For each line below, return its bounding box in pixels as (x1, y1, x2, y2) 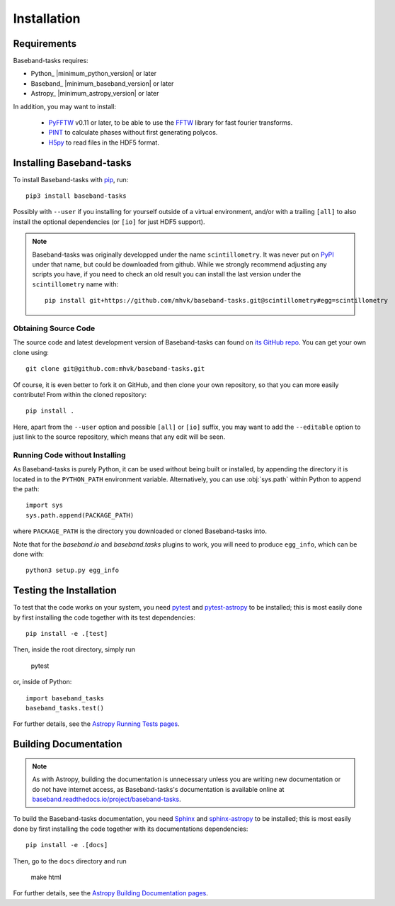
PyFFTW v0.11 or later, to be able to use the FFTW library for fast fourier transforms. (48, 118, 293, 127)
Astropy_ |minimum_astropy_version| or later (30, 89, 159, 98)
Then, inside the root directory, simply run (13, 645, 136, 654)
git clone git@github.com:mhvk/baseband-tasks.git (25, 365, 205, 373)
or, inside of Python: (13, 678, 72, 686)
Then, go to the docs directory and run (13, 856, 127, 865)
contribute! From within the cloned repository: (13, 390, 147, 398)
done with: (13, 549, 45, 558)
